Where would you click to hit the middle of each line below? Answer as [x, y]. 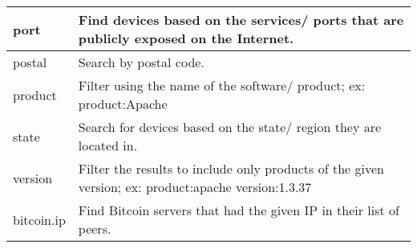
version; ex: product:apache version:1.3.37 [195, 187]
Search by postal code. [141, 62]
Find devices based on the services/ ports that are [241, 20]
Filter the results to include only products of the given [231, 168]
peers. [95, 228]
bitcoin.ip [39, 219]
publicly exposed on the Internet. [186, 38]
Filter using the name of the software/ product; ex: [222, 85]
